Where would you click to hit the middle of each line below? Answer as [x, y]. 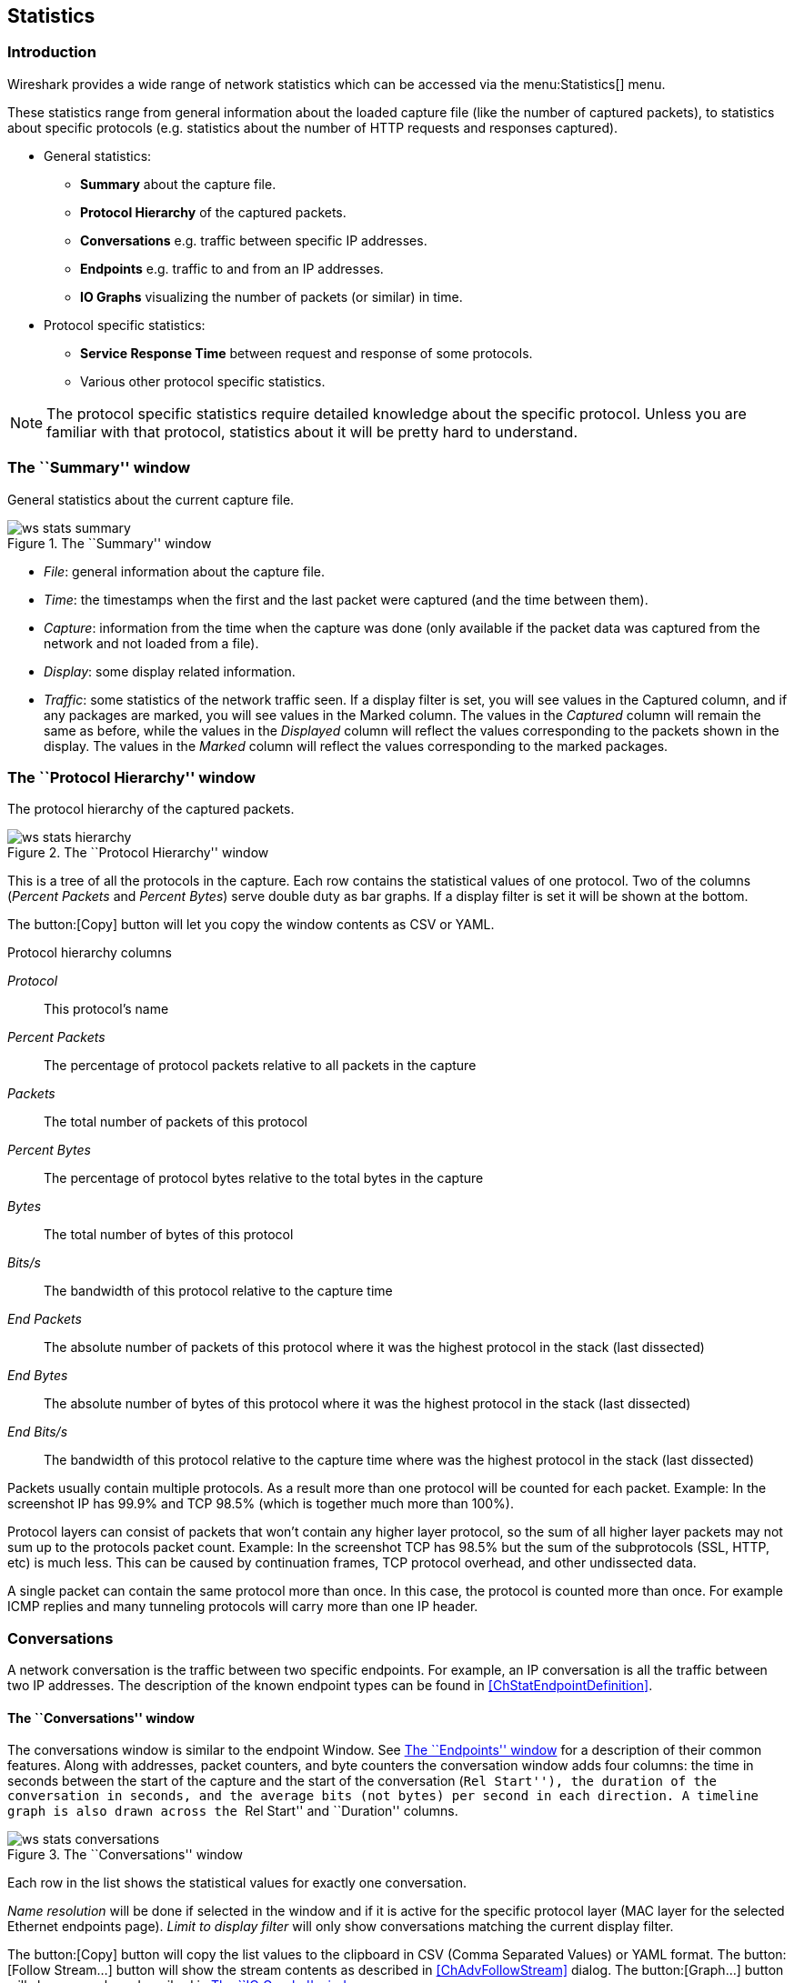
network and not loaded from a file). [151, 643]
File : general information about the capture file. [185, 571]
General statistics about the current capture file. [151, 499]
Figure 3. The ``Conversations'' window [126, 1855]
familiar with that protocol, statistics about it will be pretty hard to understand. [312, 431]
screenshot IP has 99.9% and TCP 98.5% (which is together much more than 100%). [261, 1504]
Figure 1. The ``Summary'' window [110, 543]
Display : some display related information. [170, 671]
